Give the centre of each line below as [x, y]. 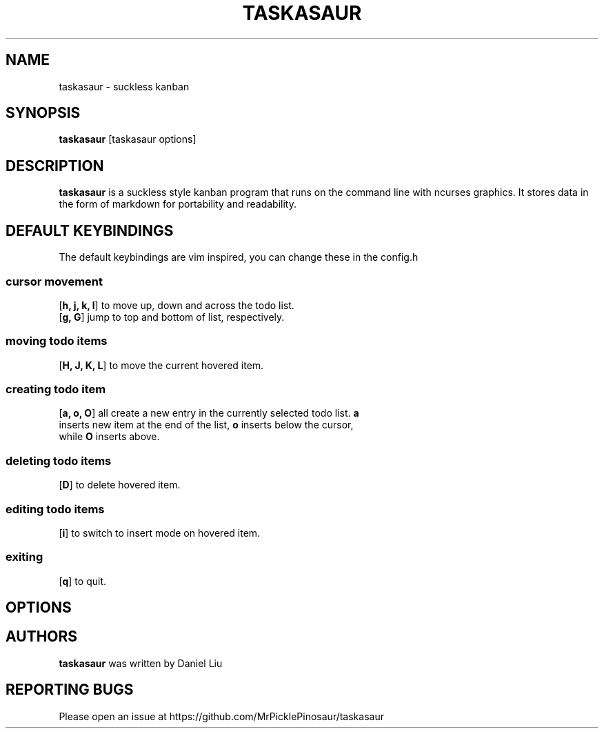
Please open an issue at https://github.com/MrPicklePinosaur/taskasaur [221, 716]
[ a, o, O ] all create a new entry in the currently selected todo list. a [209, 413]
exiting [24, 557]
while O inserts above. [109, 437]
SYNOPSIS [43, 113]
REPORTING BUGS [70, 690]
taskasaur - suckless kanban [124, 86]
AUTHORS [42, 637]
